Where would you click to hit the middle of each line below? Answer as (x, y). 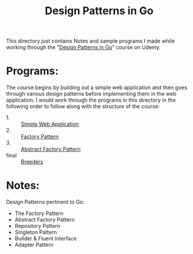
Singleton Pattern (36, 232)
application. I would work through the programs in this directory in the (91, 100)
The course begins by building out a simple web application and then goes (97, 87)
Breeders (32, 162)
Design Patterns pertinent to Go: (45, 202)
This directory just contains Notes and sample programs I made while (91, 41)
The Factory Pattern (39, 213)
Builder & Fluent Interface (45, 239)
